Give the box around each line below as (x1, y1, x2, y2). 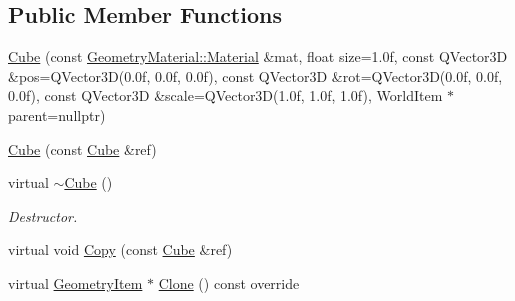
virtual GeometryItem (8, 272, 143, 293)
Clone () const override (158, 272, 300, 293)
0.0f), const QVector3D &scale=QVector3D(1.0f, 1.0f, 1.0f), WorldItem (8, 85, 443, 106)
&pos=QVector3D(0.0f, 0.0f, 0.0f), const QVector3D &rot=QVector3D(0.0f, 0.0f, (8, 65, 503, 86)
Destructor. (8, 205, 78, 226)
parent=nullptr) (8, 104, 106, 125)
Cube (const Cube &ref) (8, 138, 157, 159)
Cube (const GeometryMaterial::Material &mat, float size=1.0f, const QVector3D (8, 46, 508, 67)
